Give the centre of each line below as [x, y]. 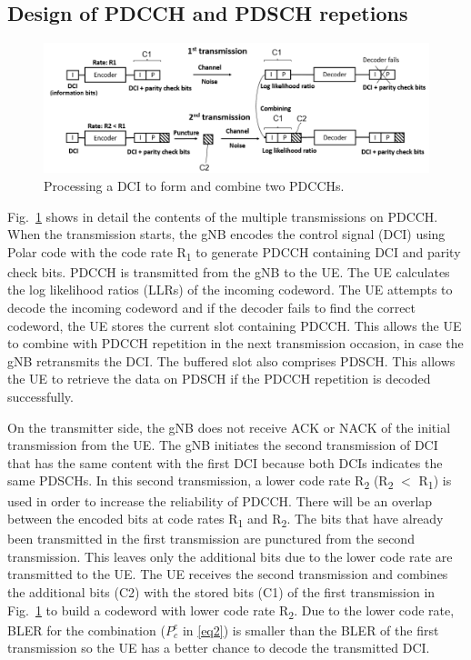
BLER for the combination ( [86, 630]
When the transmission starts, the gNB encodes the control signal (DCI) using [226, 234]
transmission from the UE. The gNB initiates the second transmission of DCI [223, 445]
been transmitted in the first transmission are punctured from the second [211, 539]
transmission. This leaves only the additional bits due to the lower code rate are [230, 556]
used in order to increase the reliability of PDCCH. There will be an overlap [220, 500]
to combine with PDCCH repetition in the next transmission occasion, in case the [235, 343]
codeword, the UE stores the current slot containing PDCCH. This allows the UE [235, 325]
